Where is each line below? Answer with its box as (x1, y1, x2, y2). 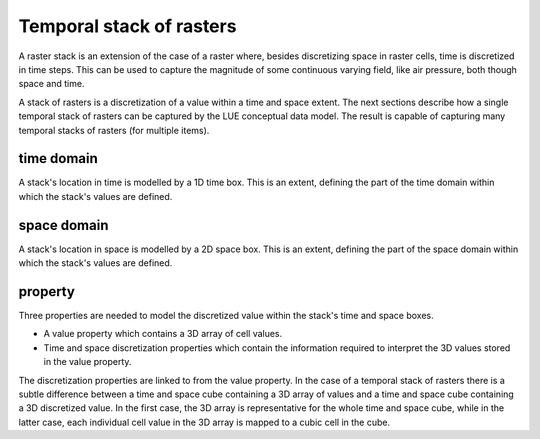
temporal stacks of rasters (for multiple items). (18, 124, 210, 136)
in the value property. (43, 356, 132, 368)
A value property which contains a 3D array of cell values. (43, 328, 283, 340)
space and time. (18, 78, 85, 90)
